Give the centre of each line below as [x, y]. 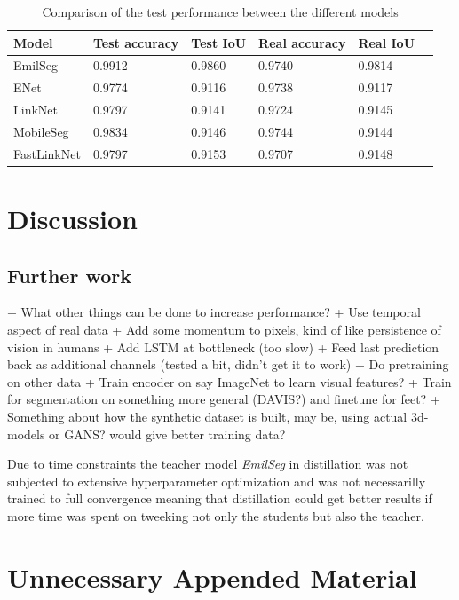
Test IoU [219, 42]
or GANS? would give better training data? [167, 434]
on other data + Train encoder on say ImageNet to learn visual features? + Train [229, 381]
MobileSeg [41, 131]
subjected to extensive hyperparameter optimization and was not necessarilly [217, 481]
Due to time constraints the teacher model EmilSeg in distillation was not [208, 464]
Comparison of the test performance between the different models [220, 12]
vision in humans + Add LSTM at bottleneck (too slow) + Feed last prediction [223, 347]
